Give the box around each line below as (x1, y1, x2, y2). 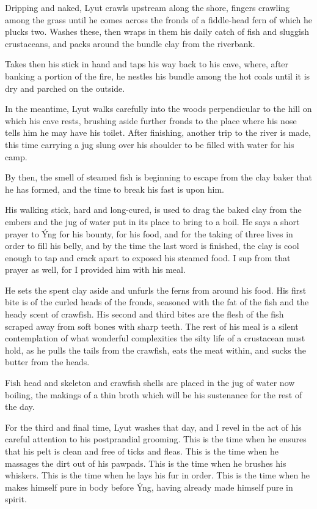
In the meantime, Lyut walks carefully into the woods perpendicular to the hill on (5, 102, 312, 115)
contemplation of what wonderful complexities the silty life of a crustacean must (5, 332, 305, 344)
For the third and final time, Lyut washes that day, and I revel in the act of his (5, 420, 302, 433)
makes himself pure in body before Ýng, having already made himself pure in (5, 480, 293, 493)
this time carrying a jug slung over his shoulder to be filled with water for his (5, 138, 294, 150)
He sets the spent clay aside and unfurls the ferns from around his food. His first (5, 283, 307, 296)
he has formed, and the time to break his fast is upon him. (5, 182, 224, 195)
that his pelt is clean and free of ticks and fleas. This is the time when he (5, 445, 279, 457)
